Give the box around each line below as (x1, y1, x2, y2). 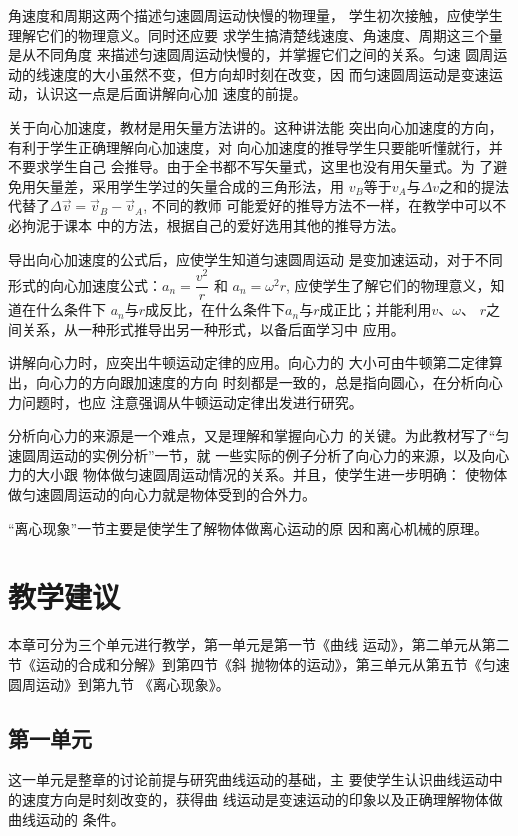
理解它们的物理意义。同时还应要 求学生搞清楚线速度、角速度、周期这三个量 (8, 24, 503, 45)
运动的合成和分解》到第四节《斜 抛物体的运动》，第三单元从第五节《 (35, 653, 482, 674)
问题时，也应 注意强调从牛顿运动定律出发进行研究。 (21, 391, 363, 412)
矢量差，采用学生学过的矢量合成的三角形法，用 (35, 175, 344, 196)
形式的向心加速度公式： (8, 274, 162, 295)
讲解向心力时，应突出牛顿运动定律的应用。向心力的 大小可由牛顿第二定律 (8, 352, 489, 373)
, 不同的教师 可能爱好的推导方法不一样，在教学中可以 (143, 195, 493, 216)
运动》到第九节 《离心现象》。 (35, 673, 230, 694)
